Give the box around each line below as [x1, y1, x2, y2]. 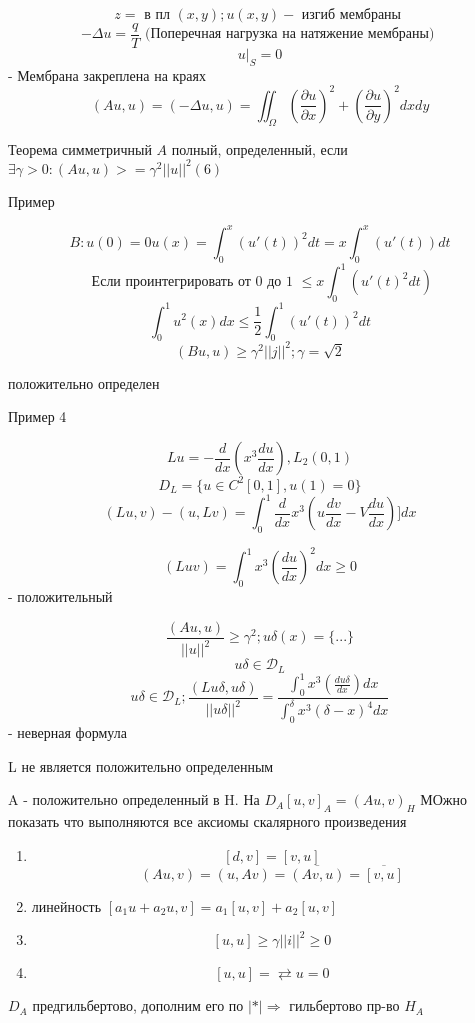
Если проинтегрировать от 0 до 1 [91, 275, 293, 290]
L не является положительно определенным [8, 755, 274, 776]
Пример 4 [8, 406, 67, 427]
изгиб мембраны [301, 8, 401, 22]
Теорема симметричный [8, 138, 152, 159]
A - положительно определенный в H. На [8, 789, 260, 810]
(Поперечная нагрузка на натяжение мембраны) [144, 27, 435, 42]
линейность [31, 895, 102, 916]
